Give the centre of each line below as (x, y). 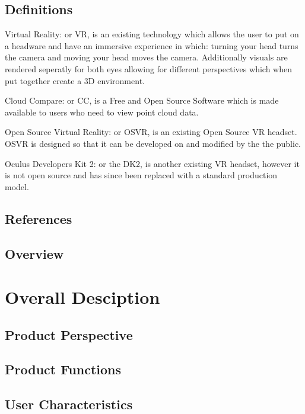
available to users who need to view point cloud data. (102, 112)
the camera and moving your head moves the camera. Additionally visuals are (146, 57)
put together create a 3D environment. (75, 80)
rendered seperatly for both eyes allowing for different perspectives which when (148, 68)
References (39, 218)
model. (17, 186)
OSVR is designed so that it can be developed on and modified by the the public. (153, 143)
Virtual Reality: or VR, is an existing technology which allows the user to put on (152, 34)
